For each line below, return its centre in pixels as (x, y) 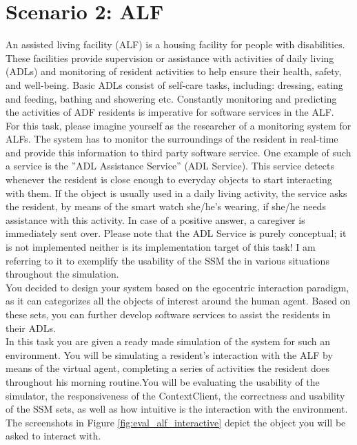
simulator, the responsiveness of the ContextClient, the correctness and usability (175, 395)
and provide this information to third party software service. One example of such (178, 152)
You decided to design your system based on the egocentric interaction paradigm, (177, 287)
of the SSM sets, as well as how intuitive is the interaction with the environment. (177, 409)
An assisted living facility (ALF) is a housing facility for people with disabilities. (175, 44)
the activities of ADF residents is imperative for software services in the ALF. (170, 112)
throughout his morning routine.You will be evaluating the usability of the (163, 381)
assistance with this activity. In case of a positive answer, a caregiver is (155, 219)
